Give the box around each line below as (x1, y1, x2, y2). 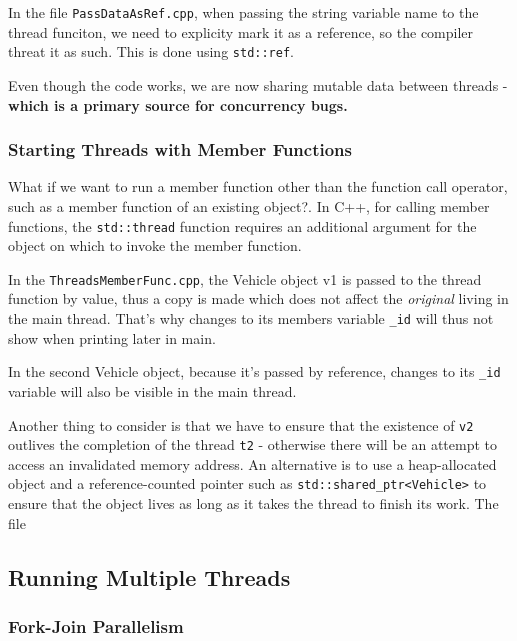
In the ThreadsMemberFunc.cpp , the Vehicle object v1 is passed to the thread (8, 268, 482, 289)
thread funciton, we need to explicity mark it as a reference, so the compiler (8, 21, 474, 42)
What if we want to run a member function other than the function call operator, (8, 176, 508, 197)
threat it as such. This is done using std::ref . (8, 41, 294, 62)
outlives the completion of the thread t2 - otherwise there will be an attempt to (8, 434, 498, 455)
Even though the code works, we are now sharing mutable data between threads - (8, 74, 508, 95)
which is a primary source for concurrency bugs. (8, 94, 348, 115)
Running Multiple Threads (8, 561, 291, 592)
